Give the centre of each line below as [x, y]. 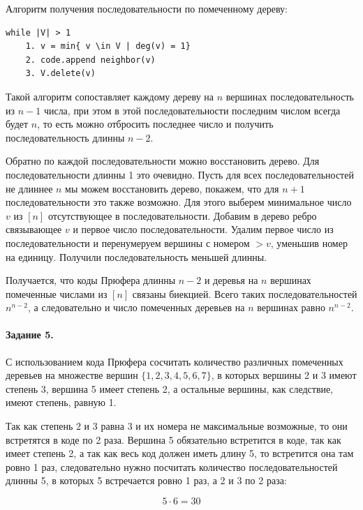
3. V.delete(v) [60, 74]
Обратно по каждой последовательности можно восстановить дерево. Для [163, 161]
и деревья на [231, 280]
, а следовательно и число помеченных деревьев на [136, 307]
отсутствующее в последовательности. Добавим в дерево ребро [182, 215]
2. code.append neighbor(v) [90, 60]
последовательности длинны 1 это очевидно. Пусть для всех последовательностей [180, 174]
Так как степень [39, 426]
